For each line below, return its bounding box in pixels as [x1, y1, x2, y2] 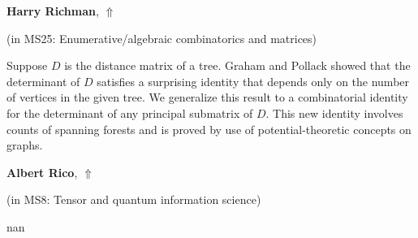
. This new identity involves [265, 104, 403, 121]
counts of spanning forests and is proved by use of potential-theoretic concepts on [6, 120, 412, 137]
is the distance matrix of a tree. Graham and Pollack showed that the [64, 57, 411, 74]
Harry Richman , [6, 2, 99, 19]
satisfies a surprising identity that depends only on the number [97, 72, 410, 89]
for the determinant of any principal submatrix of [6, 104, 253, 121]
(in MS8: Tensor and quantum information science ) [6, 191, 261, 208]
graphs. [6, 136, 43, 154]
